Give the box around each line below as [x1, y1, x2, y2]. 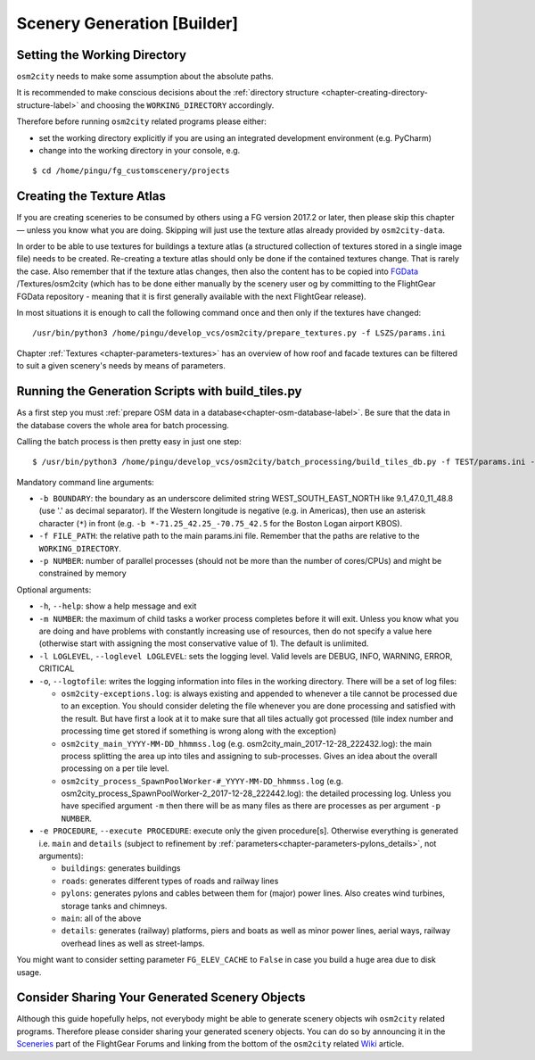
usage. [16, 966, 42, 977]
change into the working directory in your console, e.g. [38, 145, 241, 156]
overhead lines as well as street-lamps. [61, 938, 205, 948]
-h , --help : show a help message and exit [38, 600, 197, 611]
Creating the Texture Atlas [16, 188, 167, 204]
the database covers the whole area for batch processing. [16, 419, 229, 430]
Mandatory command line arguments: [16, 476, 155, 487]
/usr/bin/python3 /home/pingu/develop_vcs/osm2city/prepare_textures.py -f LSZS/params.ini [32, 328, 446, 338]
